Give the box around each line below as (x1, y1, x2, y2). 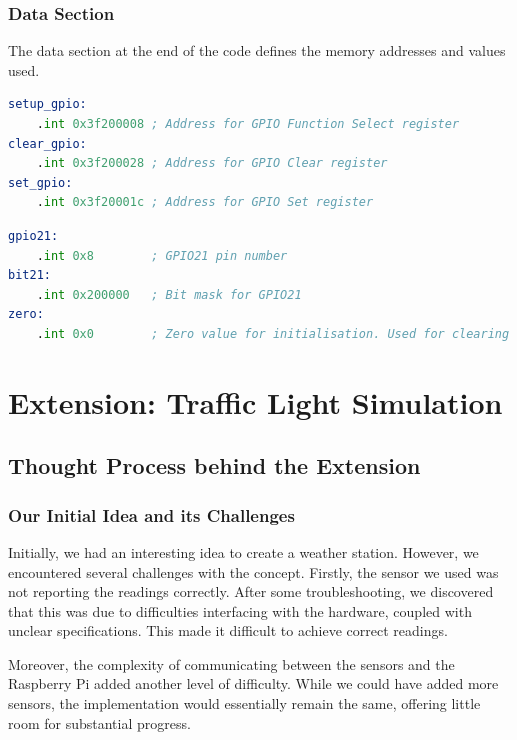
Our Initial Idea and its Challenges (8, 502, 295, 527)
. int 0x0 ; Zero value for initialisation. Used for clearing (36, 326, 510, 341)
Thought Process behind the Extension (8, 450, 421, 481)
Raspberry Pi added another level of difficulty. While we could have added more (8, 673, 499, 694)
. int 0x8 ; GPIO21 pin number (36, 248, 288, 263)
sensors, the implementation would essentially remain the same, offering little (8, 693, 481, 714)
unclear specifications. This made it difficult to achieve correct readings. (8, 620, 448, 641)
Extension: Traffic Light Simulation (8, 381, 503, 422)
